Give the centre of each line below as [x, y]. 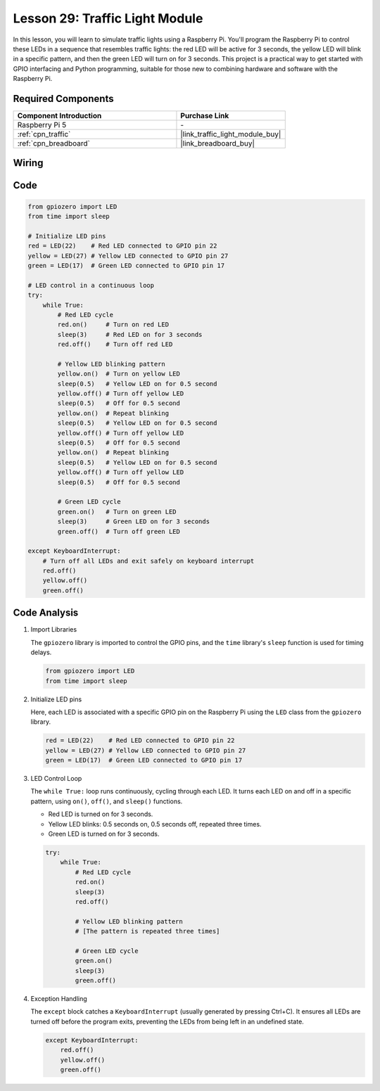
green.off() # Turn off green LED [119, 531]
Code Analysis [46, 613]
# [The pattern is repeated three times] [147, 931]
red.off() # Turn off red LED [115, 344]
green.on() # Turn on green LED [117, 511]
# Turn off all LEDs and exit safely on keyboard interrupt [148, 561]
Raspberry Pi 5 [42, 125]
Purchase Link [205, 116]
